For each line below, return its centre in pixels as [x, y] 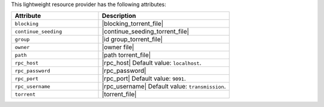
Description [119, 16]
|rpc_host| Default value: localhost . [152, 63]
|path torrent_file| [127, 55]
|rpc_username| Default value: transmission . [164, 87]
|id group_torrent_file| [133, 39]
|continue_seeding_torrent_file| [145, 32]
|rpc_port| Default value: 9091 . [144, 79]
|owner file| [118, 47]
